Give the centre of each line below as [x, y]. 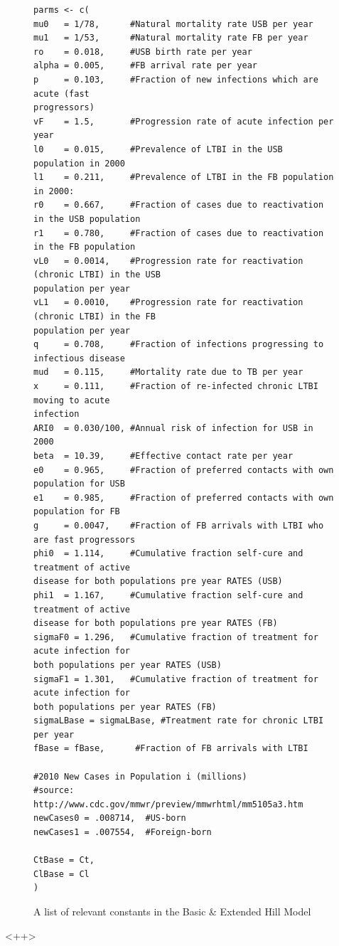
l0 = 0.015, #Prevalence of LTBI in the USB [158, 149]
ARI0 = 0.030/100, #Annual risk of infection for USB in [173, 428]
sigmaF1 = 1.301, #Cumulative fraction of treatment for [176, 679]
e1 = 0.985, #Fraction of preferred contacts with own [184, 498]
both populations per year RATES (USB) [128, 665]
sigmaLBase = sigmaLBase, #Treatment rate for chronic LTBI [179, 721]
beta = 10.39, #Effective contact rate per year [163, 456]
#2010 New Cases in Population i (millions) [140, 776]
